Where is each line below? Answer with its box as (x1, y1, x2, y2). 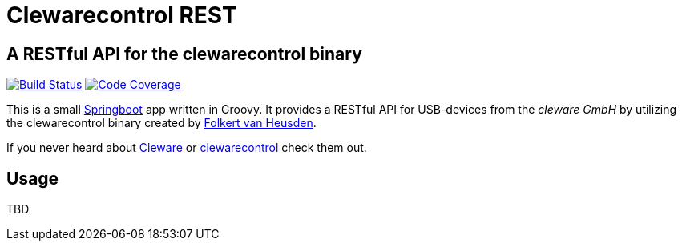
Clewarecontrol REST (6, 2, 237, 29)
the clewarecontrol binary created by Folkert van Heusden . (6, 116, 317, 130)
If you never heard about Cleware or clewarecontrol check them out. (6, 141, 367, 155)
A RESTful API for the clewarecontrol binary (6, 43, 362, 64)
